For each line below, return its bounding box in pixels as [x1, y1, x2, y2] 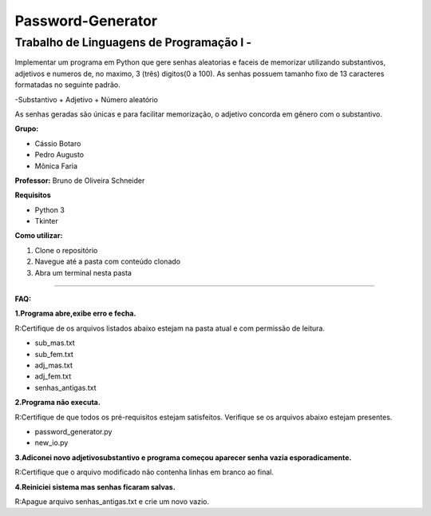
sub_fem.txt [34, 349, 73, 359]
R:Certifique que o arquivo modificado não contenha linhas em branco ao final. [14, 467, 275, 477]
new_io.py [34, 438, 69, 447]
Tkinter [34, 216, 59, 226]
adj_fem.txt [34, 371, 72, 381]
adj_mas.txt [34, 360, 73, 370]
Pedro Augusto [34, 150, 84, 160]
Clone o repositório [34, 245, 98, 255]
